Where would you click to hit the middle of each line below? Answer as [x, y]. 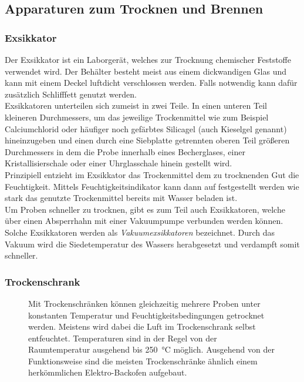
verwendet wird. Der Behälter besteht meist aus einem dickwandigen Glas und [146, 71]
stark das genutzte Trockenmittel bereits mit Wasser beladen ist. [121, 198]
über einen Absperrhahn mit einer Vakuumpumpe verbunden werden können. [144, 221]
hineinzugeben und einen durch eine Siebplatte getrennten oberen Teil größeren [147, 140]
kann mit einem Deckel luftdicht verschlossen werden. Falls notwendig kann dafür [151, 83]
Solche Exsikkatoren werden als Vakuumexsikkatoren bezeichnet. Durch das [140, 232]
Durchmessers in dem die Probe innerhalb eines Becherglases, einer [125, 151]
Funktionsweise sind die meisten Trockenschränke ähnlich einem [143, 361]
